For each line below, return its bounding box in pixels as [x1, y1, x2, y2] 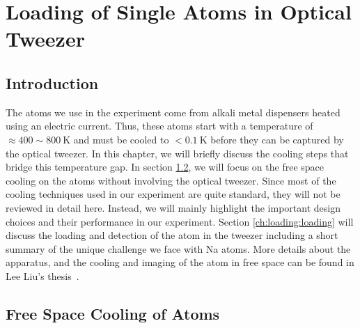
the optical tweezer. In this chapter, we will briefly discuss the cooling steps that [6, 146, 349, 160]
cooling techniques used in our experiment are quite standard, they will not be [6, 187, 341, 201]
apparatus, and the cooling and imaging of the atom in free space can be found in [6, 255, 354, 270]
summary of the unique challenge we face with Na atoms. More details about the [6, 241, 351, 256]
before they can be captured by [210, 132, 344, 146]
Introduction [6, 72, 99, 93]
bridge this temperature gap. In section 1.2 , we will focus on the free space [6, 159, 324, 174]
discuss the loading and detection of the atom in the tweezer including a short [6, 228, 338, 242]
